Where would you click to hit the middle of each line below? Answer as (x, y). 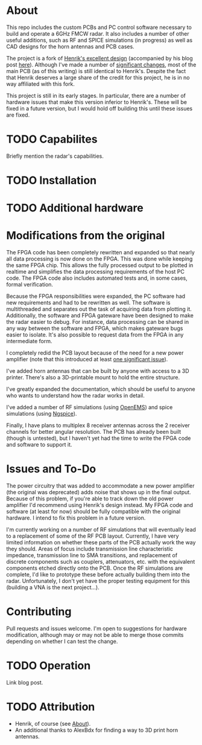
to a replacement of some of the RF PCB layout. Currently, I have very (93, 536)
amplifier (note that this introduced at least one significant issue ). (87, 360)
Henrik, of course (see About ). (53, 723)
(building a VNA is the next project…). (53, 587)
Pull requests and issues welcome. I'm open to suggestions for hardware (96, 628)
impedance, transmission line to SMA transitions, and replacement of (92, 555)
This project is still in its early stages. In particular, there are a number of (96, 95)
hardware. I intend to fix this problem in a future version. (76, 518)
